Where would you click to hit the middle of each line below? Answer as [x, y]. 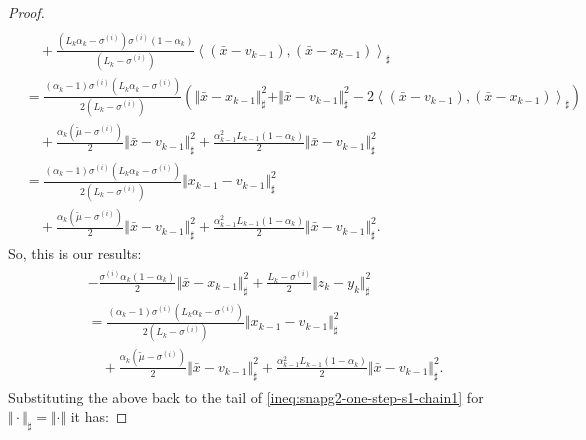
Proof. [26, 12]
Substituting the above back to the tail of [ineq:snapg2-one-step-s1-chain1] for [246, 396]
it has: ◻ [99, 416]
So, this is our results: [75, 252]
